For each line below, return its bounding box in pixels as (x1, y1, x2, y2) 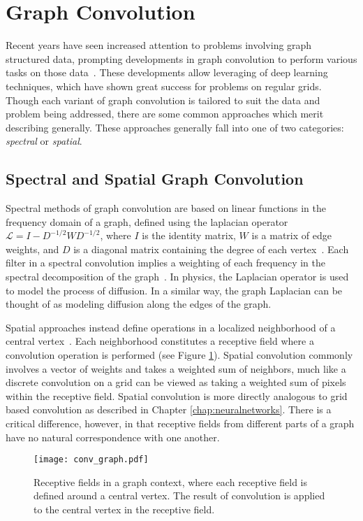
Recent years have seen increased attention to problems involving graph (6, 38, 312, 52)
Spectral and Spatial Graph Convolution (6, 168, 304, 190)
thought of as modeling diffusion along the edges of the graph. (6, 297, 272, 311)
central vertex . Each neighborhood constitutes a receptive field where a (6, 334, 314, 348)
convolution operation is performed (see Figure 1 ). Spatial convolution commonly (6, 348, 353, 362)
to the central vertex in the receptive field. (34, 502, 215, 517)
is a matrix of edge (251, 228, 332, 243)
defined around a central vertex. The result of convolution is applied (34, 488, 325, 503)
